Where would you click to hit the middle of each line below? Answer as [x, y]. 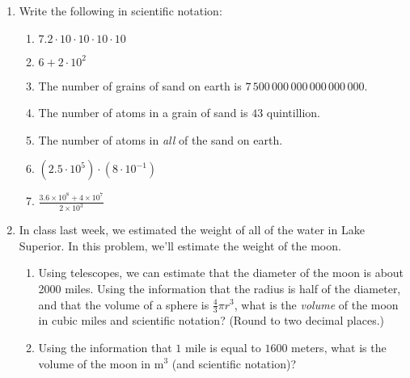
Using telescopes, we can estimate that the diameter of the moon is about [221, 273]
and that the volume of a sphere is [124, 304]
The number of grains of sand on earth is [140, 85]
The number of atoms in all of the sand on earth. [161, 139]
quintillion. [293, 113]
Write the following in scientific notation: [120, 10]
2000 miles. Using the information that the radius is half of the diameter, [220, 288]
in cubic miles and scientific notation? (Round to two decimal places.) [211, 320]
